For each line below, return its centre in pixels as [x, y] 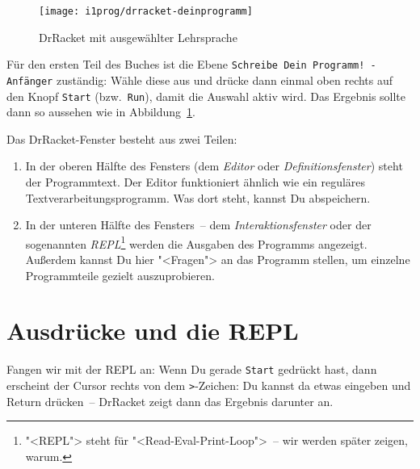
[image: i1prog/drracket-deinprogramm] [146, 11]
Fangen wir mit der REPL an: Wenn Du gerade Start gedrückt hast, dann [192, 369]
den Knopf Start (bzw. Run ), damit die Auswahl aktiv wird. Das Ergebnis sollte [206, 96]
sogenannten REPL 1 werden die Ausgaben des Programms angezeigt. [196, 242]
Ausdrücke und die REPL [153, 331]
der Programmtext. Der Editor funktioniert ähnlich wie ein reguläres [195, 182]
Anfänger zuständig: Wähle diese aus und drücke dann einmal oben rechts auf [200, 80]
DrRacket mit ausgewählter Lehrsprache [138, 37]
